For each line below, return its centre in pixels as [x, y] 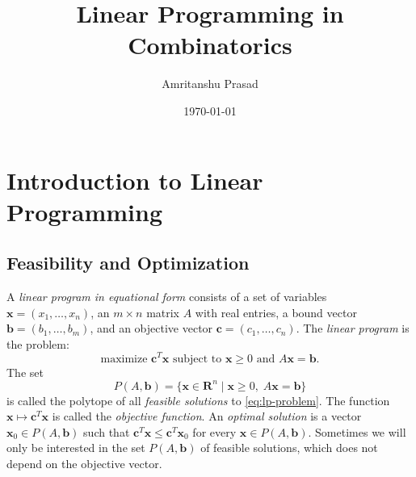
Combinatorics [210, 45]
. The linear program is [353, 328]
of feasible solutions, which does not [289, 448]
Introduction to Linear [135, 180]
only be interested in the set [76, 448]
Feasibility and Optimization [128, 263]
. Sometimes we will [357, 431]
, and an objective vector [151, 328]
